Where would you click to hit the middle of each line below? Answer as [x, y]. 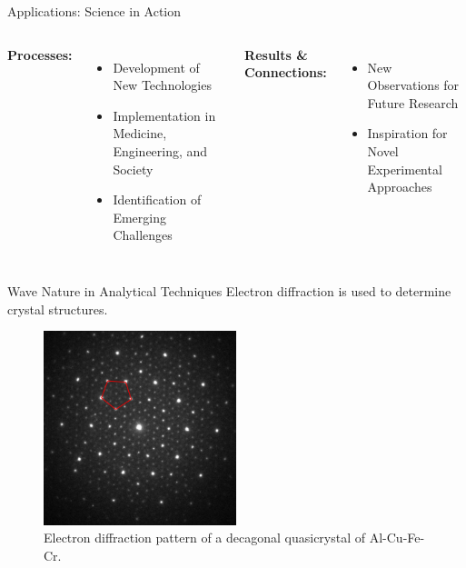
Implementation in [164, 115]
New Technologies [162, 85]
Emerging [139, 217]
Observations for [413, 85]
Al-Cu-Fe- [397, 538]
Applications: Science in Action [94, 11]
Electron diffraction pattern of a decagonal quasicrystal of [205, 538]
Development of [156, 67]
